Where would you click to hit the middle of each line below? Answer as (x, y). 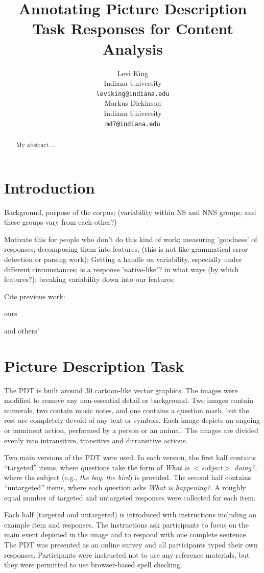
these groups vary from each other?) (61, 222)
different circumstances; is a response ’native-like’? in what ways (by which (122, 269)
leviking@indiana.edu (133, 94)
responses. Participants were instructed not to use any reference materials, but (127, 554)
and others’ (22, 330)
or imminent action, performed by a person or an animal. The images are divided (131, 430)
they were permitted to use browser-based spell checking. (93, 565)
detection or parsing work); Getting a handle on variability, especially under (123, 259)
